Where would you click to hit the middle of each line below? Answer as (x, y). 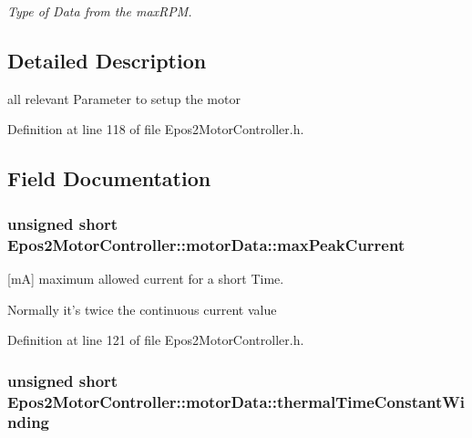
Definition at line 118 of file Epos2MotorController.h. (156, 129)
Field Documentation (109, 178)
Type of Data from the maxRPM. (100, 11)
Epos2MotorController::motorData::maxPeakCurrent (206, 244)
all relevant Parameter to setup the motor (124, 98)
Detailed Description (107, 60)
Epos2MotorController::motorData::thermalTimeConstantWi (236, 401)
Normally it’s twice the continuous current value (142, 309)
